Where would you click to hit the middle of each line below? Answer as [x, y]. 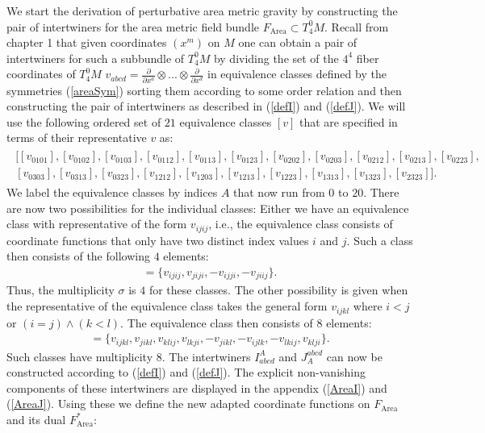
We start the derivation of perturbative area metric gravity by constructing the [202, 10]
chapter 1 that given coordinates [87, 42]
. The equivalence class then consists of [217, 322]
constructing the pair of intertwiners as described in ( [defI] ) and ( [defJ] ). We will [206, 106]
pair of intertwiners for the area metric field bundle [133, 26]
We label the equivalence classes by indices [112, 192]
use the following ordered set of [84, 121]
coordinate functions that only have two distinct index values [158, 240]
